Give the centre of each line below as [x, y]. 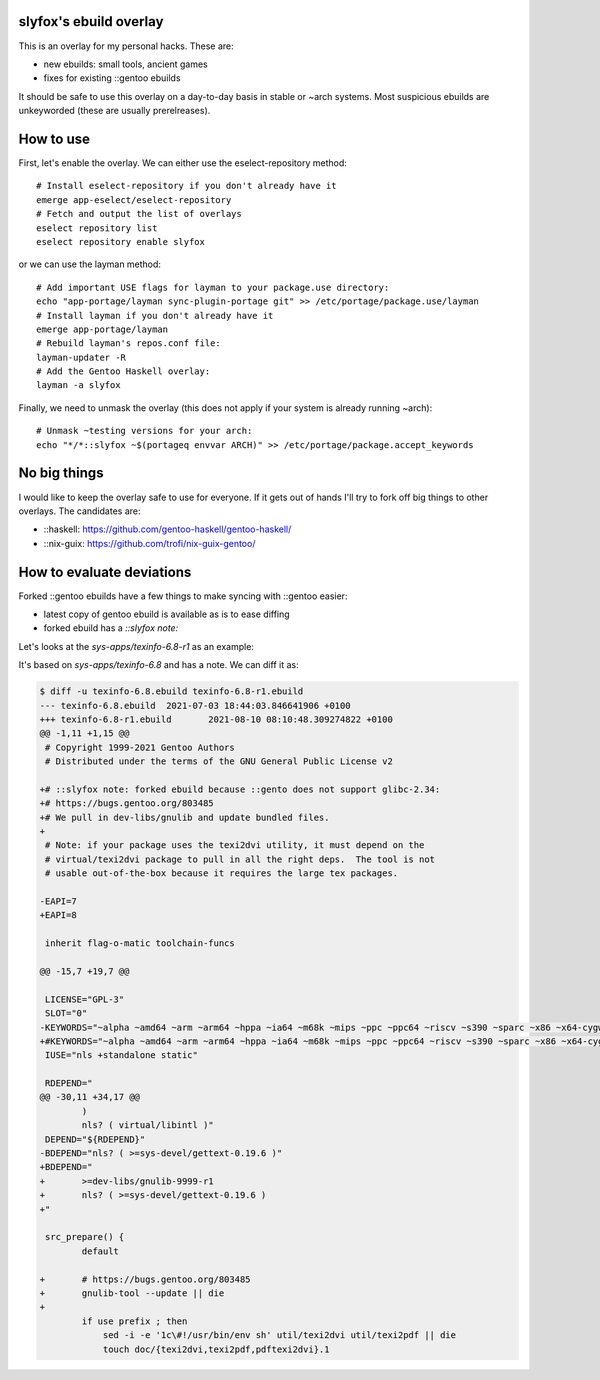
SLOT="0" [66, 1013]
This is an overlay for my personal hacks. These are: [126, 46]
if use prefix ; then [134, 1321]
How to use [54, 138]
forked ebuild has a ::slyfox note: [111, 628]
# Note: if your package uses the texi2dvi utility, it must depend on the [235, 845]
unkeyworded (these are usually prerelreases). [114, 111]
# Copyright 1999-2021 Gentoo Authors [140, 747]
